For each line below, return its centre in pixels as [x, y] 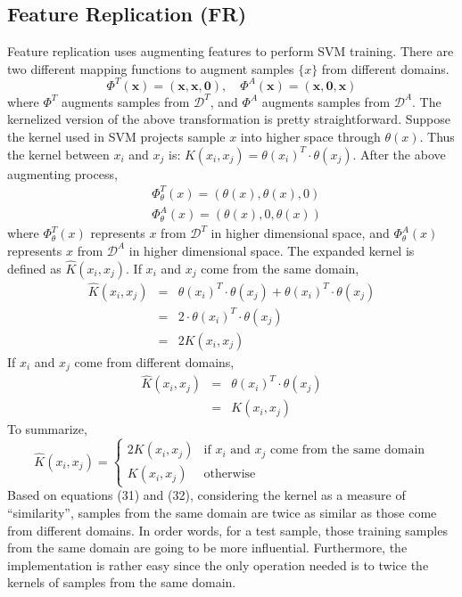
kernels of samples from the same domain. [122, 582]
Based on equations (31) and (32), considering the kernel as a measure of [206, 495]
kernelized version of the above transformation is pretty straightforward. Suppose [229, 119]
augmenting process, [62, 173]
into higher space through [310, 137]
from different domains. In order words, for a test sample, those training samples [227, 530]
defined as [34, 268]
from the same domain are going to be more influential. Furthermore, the [207, 548]
